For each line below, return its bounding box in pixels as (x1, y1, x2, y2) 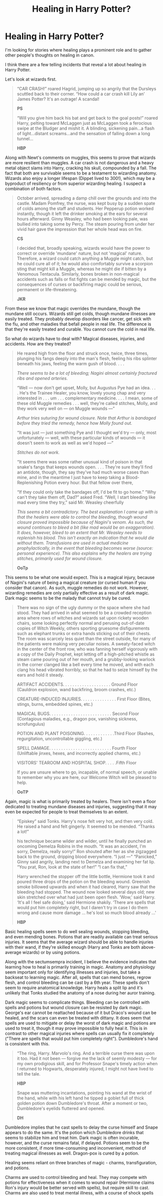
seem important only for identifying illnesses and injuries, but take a (5, 969, 141, 975)
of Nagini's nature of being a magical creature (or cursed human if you (5, 579, 146, 585)
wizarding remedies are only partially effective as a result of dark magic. (5, 590, 149, 596)
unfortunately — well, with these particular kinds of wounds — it (16, 435, 146, 440)
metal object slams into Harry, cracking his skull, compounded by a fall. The (5, 165, 157, 171)
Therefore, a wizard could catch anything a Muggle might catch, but (16, 255, 153, 261)
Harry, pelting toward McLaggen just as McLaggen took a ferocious (16, 120, 152, 126)
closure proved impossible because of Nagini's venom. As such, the (16, 519, 154, 525)
